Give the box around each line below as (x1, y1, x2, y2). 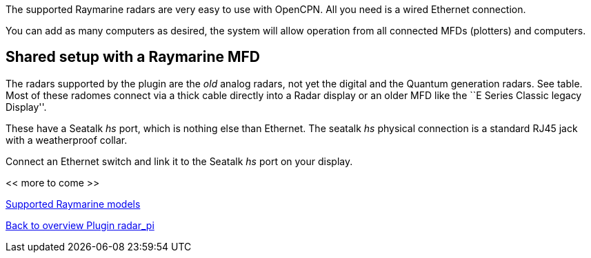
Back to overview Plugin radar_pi (6, 219, 154, 231)
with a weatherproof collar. (6, 133, 128, 146)
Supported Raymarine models (6, 197, 141, 210)
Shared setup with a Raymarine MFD (6, 48, 260, 66)
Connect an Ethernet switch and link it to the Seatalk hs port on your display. (6, 155, 353, 167)
